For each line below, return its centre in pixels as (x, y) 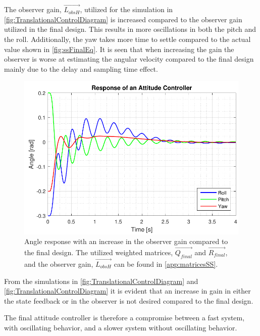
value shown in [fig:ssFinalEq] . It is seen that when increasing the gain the (119, 49)
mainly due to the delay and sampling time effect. (81, 68)
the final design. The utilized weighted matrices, (99, 252)
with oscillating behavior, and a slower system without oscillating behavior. (121, 327)
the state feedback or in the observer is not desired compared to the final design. (129, 300)
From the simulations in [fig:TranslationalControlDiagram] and (101, 281)
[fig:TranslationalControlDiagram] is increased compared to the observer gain (123, 19)
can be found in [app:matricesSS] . (166, 263)
